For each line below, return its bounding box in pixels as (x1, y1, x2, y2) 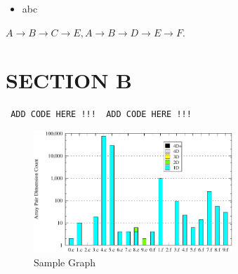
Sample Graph (34, 255, 96, 269)
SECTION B (6, 66, 132, 95)
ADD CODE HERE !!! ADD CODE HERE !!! (11, 109, 192, 120)
